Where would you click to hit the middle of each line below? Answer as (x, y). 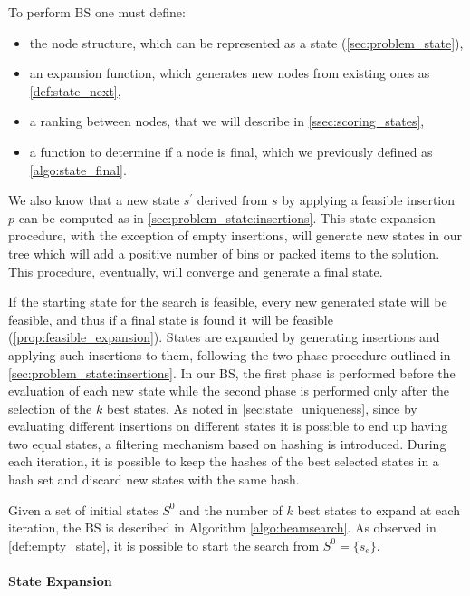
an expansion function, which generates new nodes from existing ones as (230, 73)
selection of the (50, 408)
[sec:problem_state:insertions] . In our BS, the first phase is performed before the (232, 372)
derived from (232, 200)
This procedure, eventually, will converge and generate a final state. (196, 271)
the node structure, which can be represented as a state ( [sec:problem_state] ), (246, 42)
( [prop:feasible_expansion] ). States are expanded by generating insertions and (224, 337)
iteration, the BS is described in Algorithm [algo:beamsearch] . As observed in (222, 528)
